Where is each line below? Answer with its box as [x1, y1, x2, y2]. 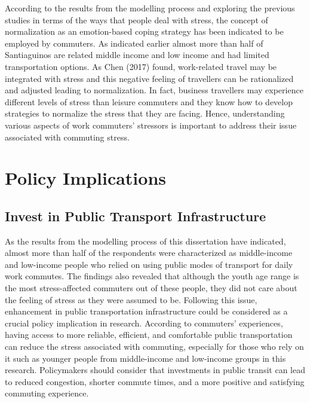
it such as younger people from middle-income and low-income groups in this [5, 352, 286, 364]
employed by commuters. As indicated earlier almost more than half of [5, 36, 263, 49]
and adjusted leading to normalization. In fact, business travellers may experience [5, 84, 303, 96]
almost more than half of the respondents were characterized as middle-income [5, 246, 293, 259]
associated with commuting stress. [5, 130, 130, 143]
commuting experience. [5, 387, 89, 399]
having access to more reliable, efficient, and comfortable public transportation [5, 328, 293, 341]
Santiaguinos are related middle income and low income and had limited [5, 48, 269, 61]
